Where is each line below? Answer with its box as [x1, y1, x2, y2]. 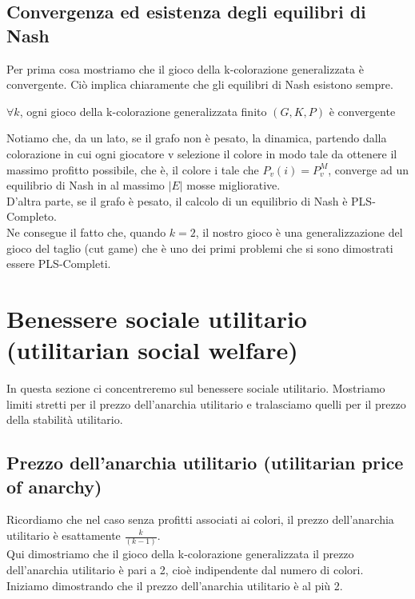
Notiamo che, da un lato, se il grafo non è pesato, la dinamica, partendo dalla [6, 130, 387, 146]
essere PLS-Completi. [6, 255, 111, 272]
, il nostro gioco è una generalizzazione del [195, 223, 403, 240]
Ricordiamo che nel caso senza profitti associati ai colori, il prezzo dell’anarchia [6, 511, 394, 528]
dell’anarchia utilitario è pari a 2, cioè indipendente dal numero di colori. [6, 561, 364, 577]
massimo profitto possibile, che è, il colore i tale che [6, 161, 259, 178]
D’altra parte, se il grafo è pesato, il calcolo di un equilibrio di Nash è [6, 192, 348, 209]
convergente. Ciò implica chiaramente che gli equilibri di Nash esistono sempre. [6, 76, 393, 93]
